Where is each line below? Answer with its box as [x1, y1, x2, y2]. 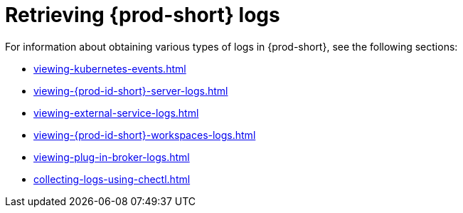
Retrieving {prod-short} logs [5, 3, 280, 27]
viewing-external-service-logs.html [33, 106, 199, 119]
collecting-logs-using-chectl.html [33, 172, 191, 185]
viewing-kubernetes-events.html [33, 62, 186, 75]
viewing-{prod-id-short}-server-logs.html [33, 84, 228, 97]
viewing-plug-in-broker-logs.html [33, 150, 190, 163]
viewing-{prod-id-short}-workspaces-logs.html [33, 128, 256, 141]
